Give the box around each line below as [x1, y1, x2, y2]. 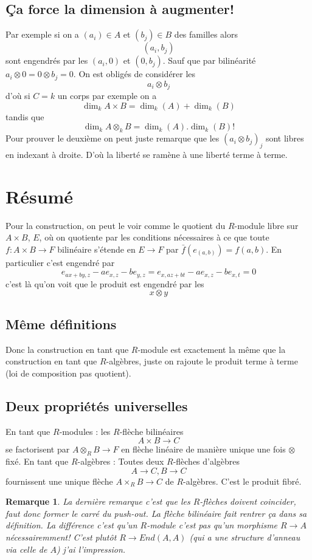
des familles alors [174, 28, 238, 41]
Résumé [5, 183, 74, 208]
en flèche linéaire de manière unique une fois [121, 443, 286, 456]
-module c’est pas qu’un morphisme [147, 519, 278, 531]
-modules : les [59, 425, 111, 437]
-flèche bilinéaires [119, 425, 184, 437]
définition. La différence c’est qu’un [5, 519, 137, 531]
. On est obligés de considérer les [73, 67, 196, 80]
